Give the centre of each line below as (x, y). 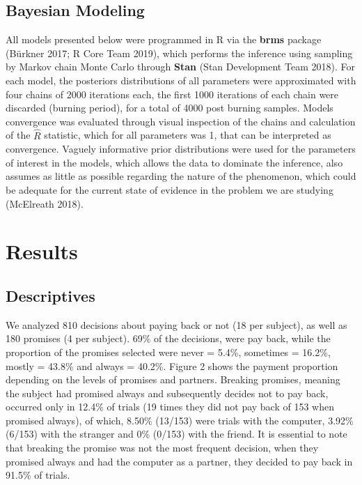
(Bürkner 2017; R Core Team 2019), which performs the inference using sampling (179, 53)
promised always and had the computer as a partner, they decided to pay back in (179, 461)
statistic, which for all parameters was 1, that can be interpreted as (188, 135)
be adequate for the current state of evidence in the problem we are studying (170, 189)
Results (42, 251)
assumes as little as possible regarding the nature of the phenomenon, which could (181, 176)
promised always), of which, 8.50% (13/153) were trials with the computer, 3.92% (180, 420)
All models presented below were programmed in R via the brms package (164, 39)
